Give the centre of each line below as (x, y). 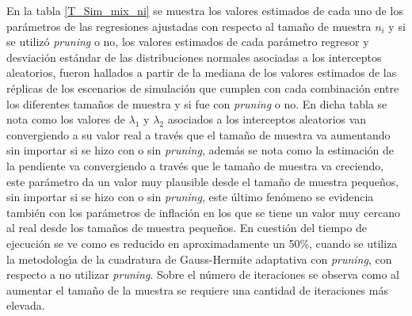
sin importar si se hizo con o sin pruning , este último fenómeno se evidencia (190, 197)
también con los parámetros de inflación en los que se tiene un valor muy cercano (204, 212)
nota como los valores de (66, 119)
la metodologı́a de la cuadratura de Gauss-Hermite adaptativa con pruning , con (199, 259)
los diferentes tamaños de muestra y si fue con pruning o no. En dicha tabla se (197, 103)
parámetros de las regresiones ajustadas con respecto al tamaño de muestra (189, 26)
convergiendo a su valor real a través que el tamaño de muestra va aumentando (198, 134)
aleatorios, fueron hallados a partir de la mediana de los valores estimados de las (202, 72)
